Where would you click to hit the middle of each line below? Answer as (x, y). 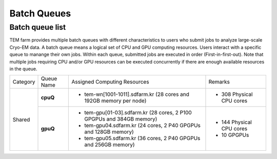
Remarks (219, 82)
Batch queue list (38, 27)
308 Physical (237, 94)
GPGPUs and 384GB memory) (121, 119)
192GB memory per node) (115, 101)
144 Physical (237, 122)
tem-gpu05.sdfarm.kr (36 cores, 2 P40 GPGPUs (142, 138)
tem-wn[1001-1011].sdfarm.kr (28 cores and (137, 94)
